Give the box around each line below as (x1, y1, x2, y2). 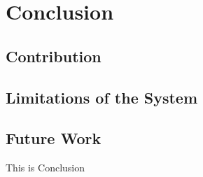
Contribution (6, 45, 101, 66)
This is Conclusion (6, 160, 85, 175)
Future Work (6, 127, 101, 149)
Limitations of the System (6, 86, 198, 108)
